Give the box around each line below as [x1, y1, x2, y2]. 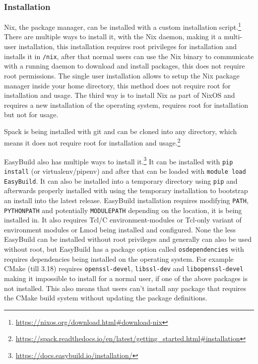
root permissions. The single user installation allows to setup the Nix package [4, 70, 240, 80]
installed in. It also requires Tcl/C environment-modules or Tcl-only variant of [4, 215, 242, 225]
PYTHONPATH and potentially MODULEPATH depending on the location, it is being [4, 205, 242, 215]
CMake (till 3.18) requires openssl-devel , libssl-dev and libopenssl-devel [4, 263, 244, 274]
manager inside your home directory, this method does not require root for [4, 80, 231, 90]
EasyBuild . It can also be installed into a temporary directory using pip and [4, 175, 238, 186]
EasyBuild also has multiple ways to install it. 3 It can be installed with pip [4, 154, 233, 166]
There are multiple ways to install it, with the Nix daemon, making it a [4, 31, 222, 42]
